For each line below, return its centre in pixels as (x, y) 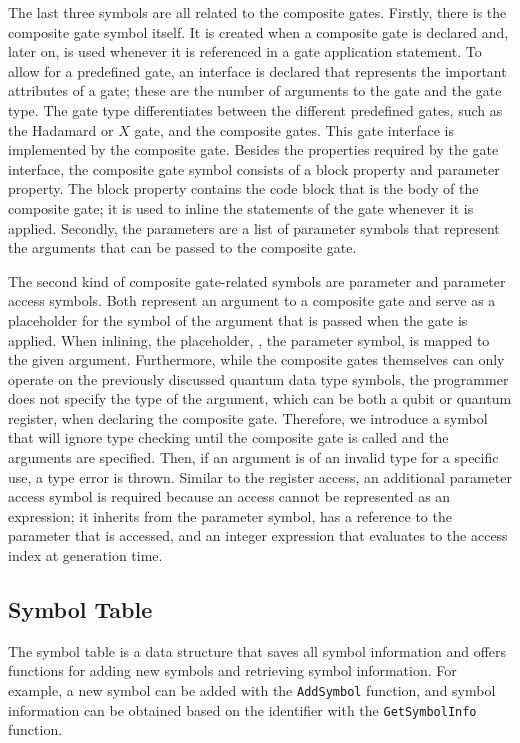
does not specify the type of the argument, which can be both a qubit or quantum (260, 398)
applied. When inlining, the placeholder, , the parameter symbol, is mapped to (249, 339)
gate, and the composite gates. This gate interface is (294, 129)
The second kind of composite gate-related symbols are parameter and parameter (257, 280)
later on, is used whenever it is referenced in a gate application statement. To (245, 51)
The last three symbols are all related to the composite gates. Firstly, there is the (257, 12)
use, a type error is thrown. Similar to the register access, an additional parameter (260, 476)
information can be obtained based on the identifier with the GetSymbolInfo (242, 709)
